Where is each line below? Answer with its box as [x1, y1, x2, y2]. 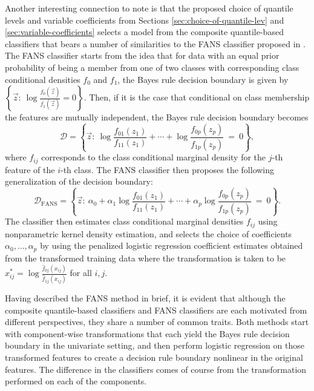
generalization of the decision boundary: [5, 175, 153, 188]
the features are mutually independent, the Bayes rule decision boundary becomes [5, 111, 309, 123]
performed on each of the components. [5, 375, 147, 387]
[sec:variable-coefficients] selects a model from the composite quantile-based [5, 25, 284, 38]
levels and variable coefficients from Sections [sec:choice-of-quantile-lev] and [5, 13, 284, 26]
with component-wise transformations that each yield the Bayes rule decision [5, 327, 290, 340]
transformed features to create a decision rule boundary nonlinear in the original [5, 351, 303, 364]
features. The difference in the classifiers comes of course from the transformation [5, 363, 307, 375]
